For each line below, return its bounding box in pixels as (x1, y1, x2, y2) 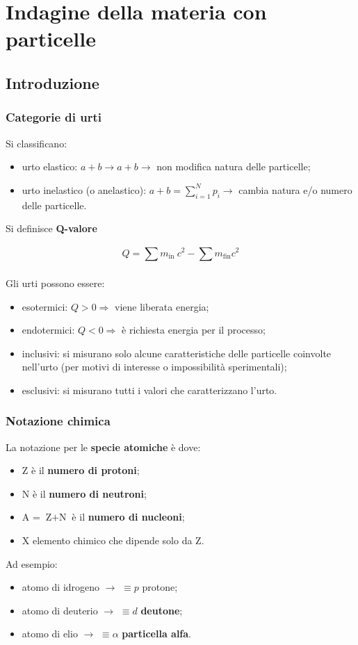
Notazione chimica (6, 412, 111, 430)
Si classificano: (6, 136, 67, 150)
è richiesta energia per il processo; (122, 322, 266, 337)
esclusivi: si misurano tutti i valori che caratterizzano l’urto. (22, 382, 277, 397)
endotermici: (22, 322, 75, 337)
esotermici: (22, 299, 68, 313)
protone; (142, 580, 178, 594)
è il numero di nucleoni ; (72, 509, 185, 524)
